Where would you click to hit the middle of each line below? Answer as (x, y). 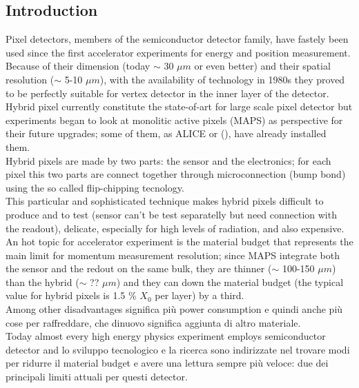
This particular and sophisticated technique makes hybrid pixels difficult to (165, 201)
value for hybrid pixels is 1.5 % (71, 295)
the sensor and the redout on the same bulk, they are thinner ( (139, 268)
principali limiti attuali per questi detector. (97, 377)
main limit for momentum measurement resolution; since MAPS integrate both (173, 255)
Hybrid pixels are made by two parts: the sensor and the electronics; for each (168, 160)
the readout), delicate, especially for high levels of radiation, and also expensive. (175, 228)
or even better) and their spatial (262, 66)
